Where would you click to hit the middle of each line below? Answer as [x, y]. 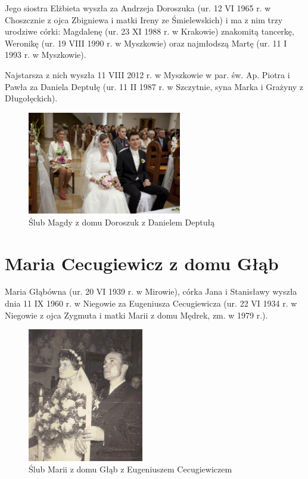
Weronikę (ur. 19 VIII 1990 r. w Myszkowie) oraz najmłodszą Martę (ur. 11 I [146, 43]
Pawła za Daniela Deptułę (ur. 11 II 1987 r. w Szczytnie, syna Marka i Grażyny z [154, 86]
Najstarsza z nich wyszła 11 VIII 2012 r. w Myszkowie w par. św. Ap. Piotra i [147, 74]
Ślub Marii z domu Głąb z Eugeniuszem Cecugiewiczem [130, 469]
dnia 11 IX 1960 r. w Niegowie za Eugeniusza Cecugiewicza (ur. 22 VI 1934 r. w [151, 303]
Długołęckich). [31, 98]
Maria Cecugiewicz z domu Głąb [142, 263]
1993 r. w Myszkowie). [46, 55]
